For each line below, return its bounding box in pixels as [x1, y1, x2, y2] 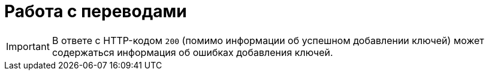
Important [6, 40, 50, 52]
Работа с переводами [4, 1, 187, 21]
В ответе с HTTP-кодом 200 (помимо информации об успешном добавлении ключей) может [52, 34, 484, 46]
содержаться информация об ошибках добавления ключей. [52, 46, 333, 58]
